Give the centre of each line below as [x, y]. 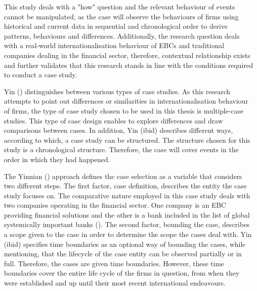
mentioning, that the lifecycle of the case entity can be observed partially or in [123, 254]
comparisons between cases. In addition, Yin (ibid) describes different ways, [119, 130]
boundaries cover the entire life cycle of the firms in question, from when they [122, 273]
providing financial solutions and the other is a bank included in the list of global [127, 214]
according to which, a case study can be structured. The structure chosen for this [127, 140]
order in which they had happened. [57, 159]
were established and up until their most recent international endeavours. [115, 283]
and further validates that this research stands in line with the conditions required [128, 65]
